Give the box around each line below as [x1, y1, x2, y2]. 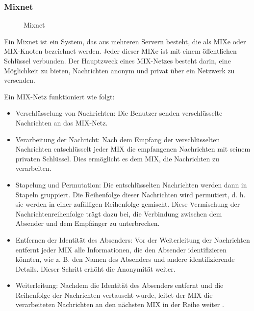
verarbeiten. [15, 163, 51, 173]
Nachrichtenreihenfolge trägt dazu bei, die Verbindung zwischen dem [15, 208, 222, 218]
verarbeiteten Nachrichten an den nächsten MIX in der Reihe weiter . [15, 299, 224, 310]
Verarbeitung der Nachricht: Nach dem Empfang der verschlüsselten [15, 134, 220, 144]
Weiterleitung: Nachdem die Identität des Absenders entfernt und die [15, 280, 224, 290]
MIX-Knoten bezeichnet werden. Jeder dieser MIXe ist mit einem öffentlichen [4, 46, 237, 56]
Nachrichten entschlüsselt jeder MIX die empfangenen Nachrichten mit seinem [15, 144, 251, 154]
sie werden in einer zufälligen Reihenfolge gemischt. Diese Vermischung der [15, 199, 240, 209]
